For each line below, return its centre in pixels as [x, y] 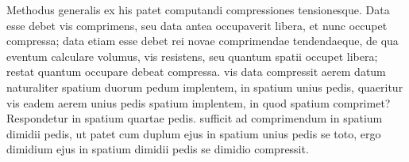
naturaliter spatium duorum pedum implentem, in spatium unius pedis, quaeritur [205, 87]
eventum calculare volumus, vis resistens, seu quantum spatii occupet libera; [192, 56]
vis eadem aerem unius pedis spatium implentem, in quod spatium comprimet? [199, 102]
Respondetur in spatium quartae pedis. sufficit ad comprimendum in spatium [195, 118]
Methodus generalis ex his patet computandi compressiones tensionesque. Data [198, 9]
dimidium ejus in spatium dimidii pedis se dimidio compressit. [158, 149]
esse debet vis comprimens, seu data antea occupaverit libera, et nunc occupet [197, 25]
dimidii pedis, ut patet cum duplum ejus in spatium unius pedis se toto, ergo [194, 133]
